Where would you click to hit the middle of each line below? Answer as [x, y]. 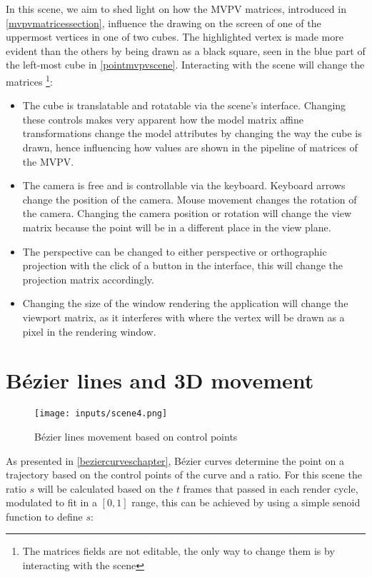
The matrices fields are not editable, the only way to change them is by [179, 551]
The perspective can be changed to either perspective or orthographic [175, 251]
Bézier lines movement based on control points [136, 436]
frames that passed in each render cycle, [271, 488]
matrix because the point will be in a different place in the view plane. [177, 227]
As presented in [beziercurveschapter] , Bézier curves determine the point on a [175, 460]
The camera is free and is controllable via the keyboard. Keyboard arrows [184, 185]
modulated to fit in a [51, 502]
